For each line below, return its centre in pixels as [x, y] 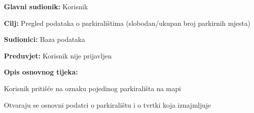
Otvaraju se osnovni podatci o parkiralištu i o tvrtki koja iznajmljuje [108, 104]
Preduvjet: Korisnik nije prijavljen [58, 55]
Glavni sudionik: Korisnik [46, 6]
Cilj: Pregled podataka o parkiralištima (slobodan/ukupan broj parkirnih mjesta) [127, 23]
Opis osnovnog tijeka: [41, 72]
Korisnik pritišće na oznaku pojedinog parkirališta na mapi [92, 88]
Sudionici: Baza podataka [45, 39]
